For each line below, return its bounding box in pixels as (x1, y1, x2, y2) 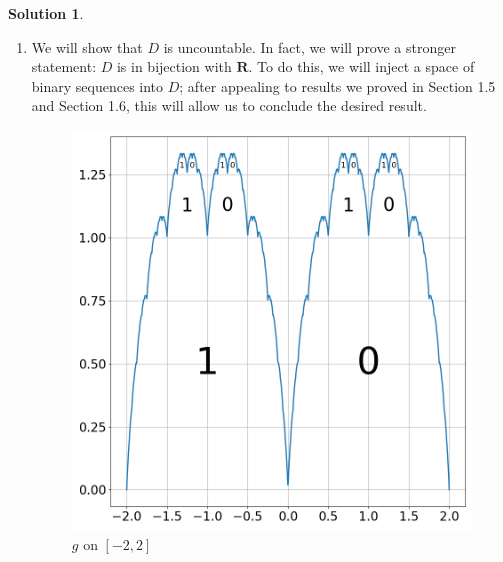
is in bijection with (116, 56, 232, 77)
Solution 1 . (8, 3, 84, 23)
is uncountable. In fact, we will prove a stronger (163, 36, 456, 57)
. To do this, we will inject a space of (248, 56, 475, 77)
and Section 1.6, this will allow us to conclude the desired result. (31, 95, 427, 116)
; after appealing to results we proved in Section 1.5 (179, 75, 496, 96)
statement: (31, 56, 97, 77)
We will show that (31, 36, 143, 57)
